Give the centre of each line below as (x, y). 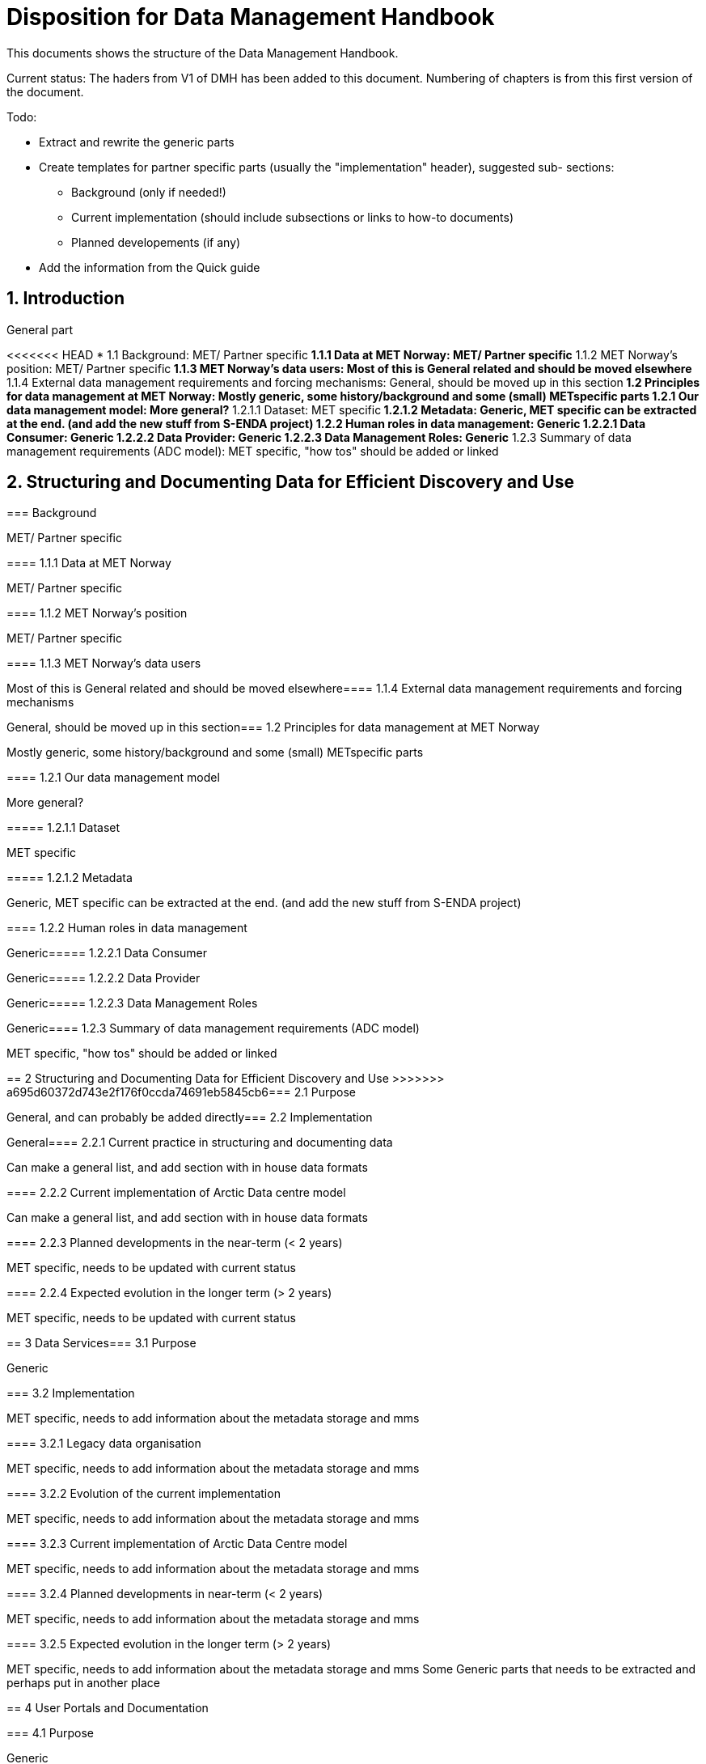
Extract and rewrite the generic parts (137, 142)
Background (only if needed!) (149, 192)
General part (40, 329)
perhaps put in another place (83, 1683)
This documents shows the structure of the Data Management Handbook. (203, 53)
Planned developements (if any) (156, 242)
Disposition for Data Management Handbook (251, 17)
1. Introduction (66, 299)
